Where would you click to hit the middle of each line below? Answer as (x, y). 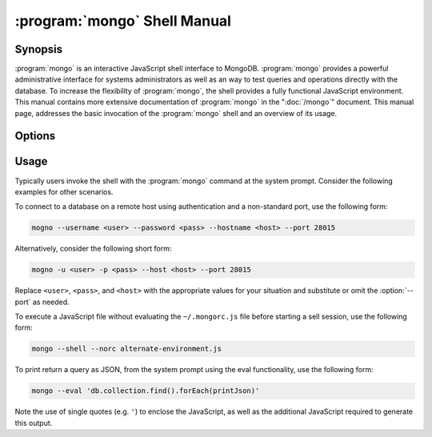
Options (35, 136)
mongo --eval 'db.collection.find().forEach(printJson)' (146, 391)
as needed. (51, 302)
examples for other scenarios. (64, 191)
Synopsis (39, 49)
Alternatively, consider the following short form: (93, 249)
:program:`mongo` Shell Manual (123, 21)
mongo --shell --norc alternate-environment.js (126, 349)
